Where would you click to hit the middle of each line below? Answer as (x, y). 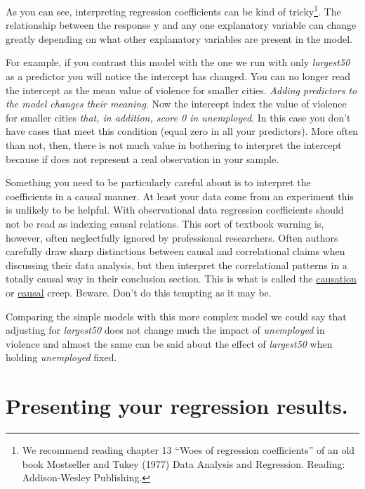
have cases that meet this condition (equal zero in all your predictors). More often (182, 131)
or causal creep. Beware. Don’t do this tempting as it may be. (139, 292)
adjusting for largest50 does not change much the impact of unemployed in (165, 330)
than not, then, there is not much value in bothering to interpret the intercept (174, 145)
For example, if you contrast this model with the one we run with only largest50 (178, 62)
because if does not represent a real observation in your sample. (142, 158)
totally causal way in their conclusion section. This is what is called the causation (181, 279)
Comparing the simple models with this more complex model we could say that (176, 316)
